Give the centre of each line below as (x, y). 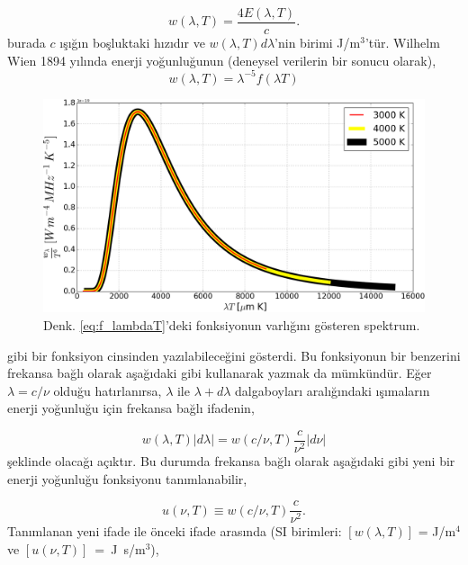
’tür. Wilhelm (402, 43)
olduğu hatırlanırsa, (108, 390)
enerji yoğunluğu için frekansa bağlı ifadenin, (131, 408)
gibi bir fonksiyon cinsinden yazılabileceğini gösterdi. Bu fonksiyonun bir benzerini (234, 355)
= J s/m (120, 548)
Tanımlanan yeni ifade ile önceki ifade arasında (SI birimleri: (175, 531)
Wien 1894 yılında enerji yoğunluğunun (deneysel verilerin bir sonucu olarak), (222, 60)
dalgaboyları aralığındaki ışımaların (333, 390)
